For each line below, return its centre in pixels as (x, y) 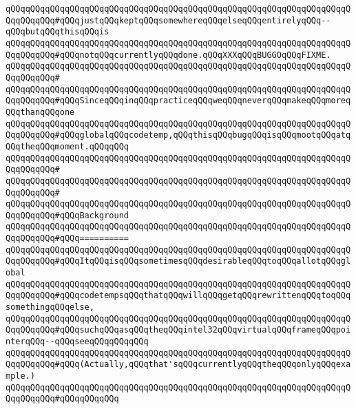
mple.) (20, 376)
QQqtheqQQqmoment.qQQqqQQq (67, 146)
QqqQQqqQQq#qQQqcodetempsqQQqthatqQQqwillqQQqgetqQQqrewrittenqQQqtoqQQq (178, 296)
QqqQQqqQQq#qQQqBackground (67, 215)
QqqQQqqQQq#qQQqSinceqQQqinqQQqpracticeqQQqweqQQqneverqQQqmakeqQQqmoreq (178, 101)
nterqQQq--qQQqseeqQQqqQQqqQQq (77, 342)
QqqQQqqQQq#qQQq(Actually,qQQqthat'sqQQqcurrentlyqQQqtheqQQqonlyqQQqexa (178, 365)
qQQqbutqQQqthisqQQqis (57, 32)
